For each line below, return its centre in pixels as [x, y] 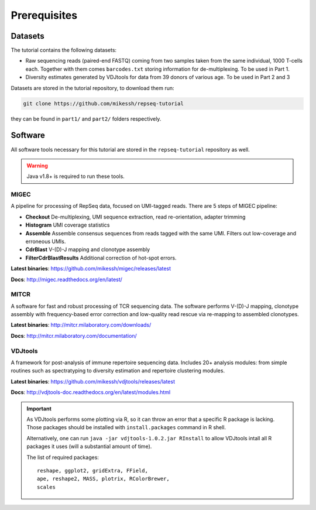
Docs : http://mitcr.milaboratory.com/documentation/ [74, 336]
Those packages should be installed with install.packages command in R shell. [126, 427]
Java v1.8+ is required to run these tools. [76, 176]
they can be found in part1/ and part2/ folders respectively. [86, 119]
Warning [37, 165]
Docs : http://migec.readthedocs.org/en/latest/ [67, 279]
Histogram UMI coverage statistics [68, 225]
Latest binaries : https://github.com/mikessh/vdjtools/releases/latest [93, 381]
